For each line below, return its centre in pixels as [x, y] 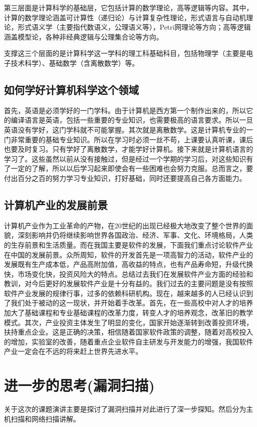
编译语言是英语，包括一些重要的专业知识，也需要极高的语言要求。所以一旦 [132, 120]
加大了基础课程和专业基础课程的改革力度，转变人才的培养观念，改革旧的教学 [128, 313]
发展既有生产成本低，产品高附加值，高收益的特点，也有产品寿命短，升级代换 [128, 264]
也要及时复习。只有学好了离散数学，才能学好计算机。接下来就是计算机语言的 [128, 149]
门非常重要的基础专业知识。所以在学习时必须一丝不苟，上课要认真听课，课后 [128, 139]
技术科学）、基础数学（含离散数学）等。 [75, 63]
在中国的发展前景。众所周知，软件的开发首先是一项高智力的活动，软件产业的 [128, 254]
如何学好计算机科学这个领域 [71, 89]
